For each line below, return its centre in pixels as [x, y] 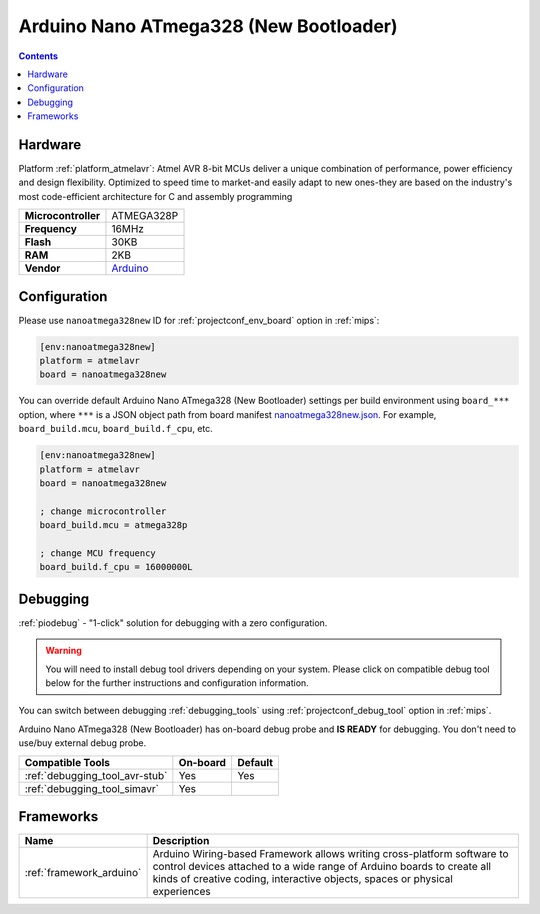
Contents [38, 56]
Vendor [42, 268]
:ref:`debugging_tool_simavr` [92, 788]
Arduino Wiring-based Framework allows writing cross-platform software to [330, 854]
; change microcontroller [103, 511]
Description [181, 841]
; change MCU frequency [98, 553]
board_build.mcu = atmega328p [113, 525]
